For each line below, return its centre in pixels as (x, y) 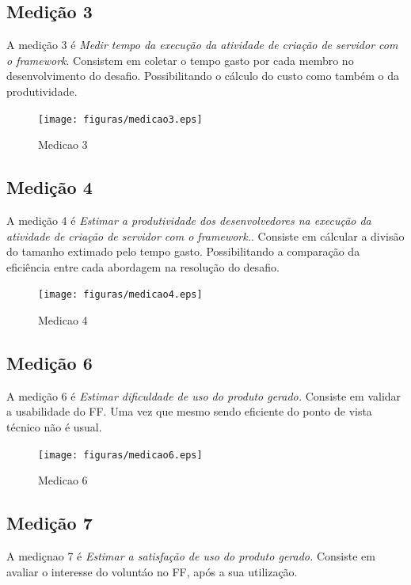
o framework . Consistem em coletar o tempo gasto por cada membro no (180, 60)
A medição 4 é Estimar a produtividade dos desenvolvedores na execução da (189, 220)
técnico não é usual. (54, 427)
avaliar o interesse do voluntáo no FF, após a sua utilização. (152, 571)
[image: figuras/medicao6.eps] (120, 455)
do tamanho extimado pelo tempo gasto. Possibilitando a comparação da (183, 251)
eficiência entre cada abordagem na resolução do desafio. (143, 266)
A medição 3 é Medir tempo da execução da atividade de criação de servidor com (202, 45)
